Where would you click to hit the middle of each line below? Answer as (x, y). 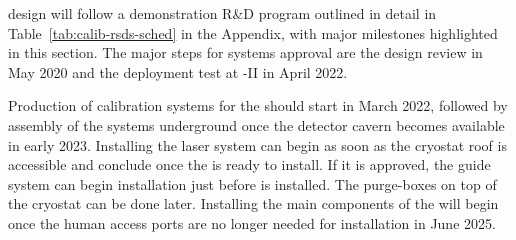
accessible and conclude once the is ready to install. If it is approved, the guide (249, 164)
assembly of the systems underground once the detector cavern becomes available (256, 124)
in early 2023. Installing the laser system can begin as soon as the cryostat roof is (257, 144)
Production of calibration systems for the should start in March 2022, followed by (258, 105)
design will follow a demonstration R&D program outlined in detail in (222, 13)
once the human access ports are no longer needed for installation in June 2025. (252, 222)
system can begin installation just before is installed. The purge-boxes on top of (252, 183)
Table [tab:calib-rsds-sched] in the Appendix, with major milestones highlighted (253, 32)
